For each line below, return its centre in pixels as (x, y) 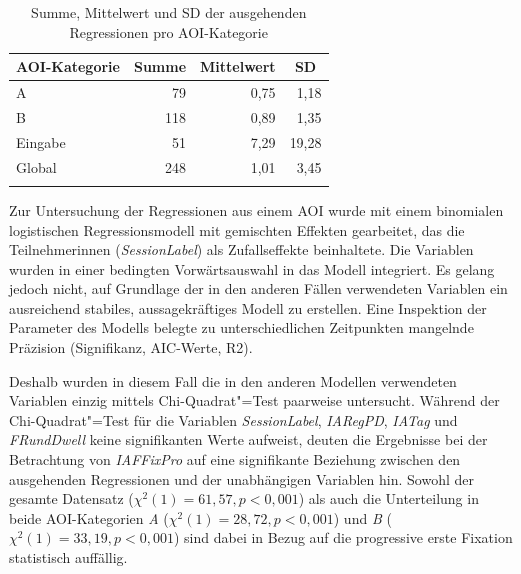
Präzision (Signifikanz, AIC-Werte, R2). (131, 347)
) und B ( (362, 517)
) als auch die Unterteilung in (388, 498)
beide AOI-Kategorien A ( (89, 517)
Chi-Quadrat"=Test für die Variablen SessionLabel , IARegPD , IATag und (233, 419)
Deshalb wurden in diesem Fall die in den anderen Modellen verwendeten (233, 380)
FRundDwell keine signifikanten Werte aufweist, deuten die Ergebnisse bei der (248, 439)
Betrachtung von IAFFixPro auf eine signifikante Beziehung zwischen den (235, 459)
